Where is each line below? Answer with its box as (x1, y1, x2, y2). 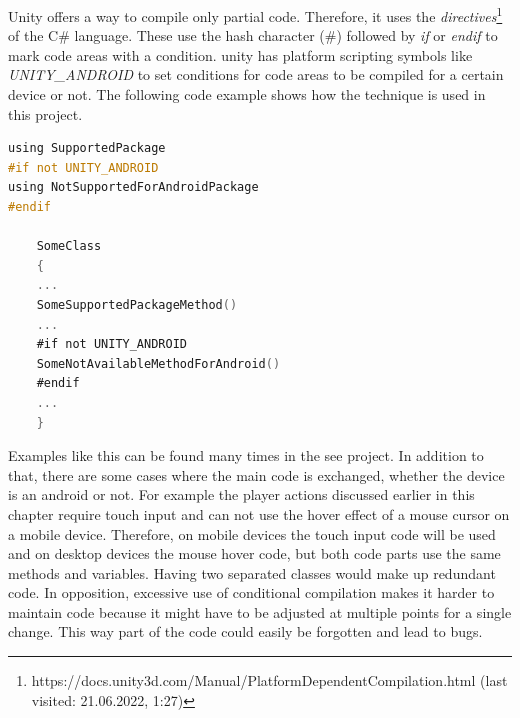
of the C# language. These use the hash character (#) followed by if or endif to (8, 25, 498, 46)
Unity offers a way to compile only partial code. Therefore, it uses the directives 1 (8, 3, 503, 26)
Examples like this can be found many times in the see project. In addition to (8, 445, 484, 466)
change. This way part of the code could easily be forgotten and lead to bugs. (8, 621, 483, 642)
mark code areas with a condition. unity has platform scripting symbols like (8, 44, 473, 65)
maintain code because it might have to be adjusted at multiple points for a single (8, 601, 512, 622)
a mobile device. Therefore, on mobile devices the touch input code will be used (8, 523, 496, 544)
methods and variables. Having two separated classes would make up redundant (8, 562, 496, 583)
